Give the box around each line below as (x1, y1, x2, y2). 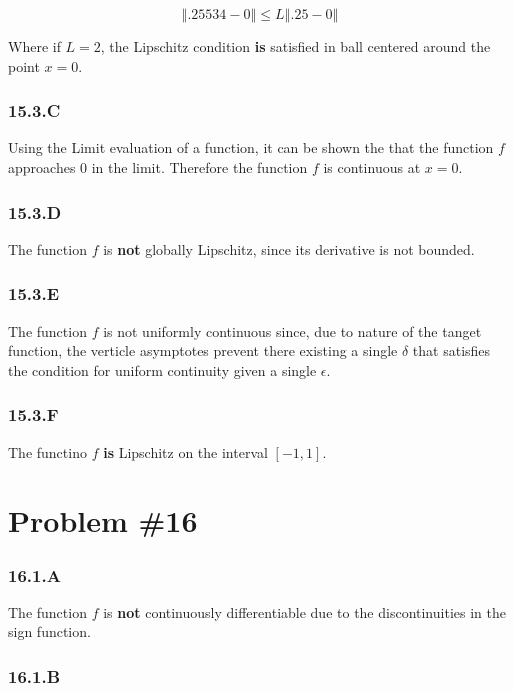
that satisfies (412, 340, 491, 361)
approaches (8, 157, 76, 177)
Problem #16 (8, 500, 198, 541)
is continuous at (323, 157, 421, 177)
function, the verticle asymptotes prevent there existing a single (8, 340, 398, 361)
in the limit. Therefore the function (91, 157, 308, 177)
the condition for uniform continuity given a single (8, 359, 317, 380)
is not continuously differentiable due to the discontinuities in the (103, 601, 506, 622)
